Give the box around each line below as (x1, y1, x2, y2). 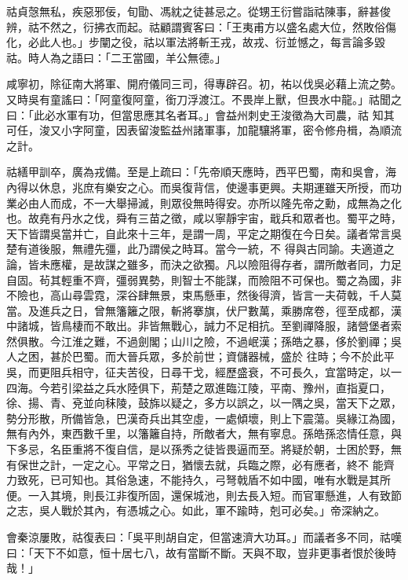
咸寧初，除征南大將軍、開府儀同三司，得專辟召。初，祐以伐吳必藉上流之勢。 (6, 75, 402, 92)
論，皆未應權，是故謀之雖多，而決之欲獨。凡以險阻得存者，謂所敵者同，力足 (6, 255, 402, 272)
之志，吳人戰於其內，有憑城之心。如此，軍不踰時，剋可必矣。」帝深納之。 (6, 502, 385, 519)
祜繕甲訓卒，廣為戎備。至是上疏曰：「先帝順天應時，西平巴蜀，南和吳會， (6, 163, 385, 180)
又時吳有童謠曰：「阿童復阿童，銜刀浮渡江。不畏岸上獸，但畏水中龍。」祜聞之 (6, 90, 402, 107)
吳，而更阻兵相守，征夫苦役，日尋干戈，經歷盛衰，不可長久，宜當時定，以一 (6, 364, 402, 380)
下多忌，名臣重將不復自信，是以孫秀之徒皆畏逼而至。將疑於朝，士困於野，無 (6, 441, 402, 457)
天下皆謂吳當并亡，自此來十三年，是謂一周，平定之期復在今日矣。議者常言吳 (6, 225, 402, 241)
